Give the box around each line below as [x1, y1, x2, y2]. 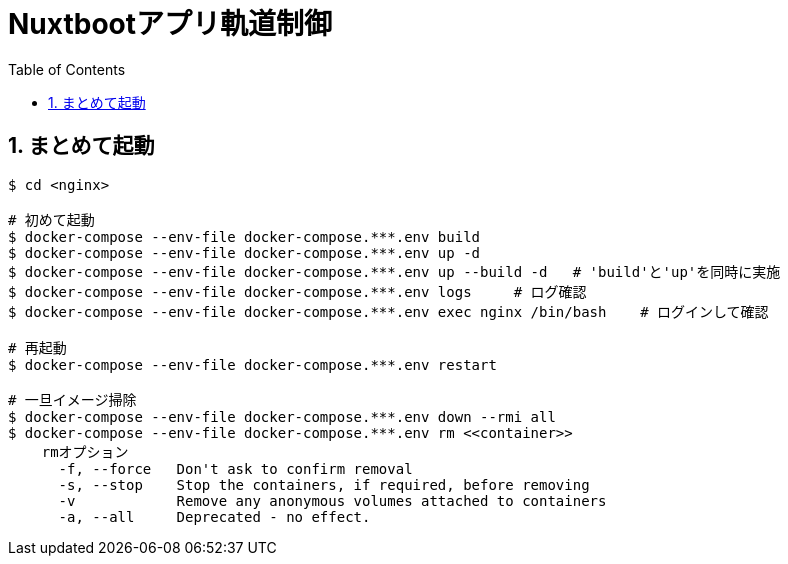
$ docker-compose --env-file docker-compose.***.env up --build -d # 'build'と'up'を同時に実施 [8, 263, 781, 280]
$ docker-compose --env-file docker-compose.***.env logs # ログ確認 [8, 283, 587, 300]
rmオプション [41, 443, 129, 460]
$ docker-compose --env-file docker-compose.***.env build [8, 228, 481, 245]
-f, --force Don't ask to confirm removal [58, 460, 413, 477]
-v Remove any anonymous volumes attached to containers [58, 492, 607, 509]
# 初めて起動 [8, 211, 95, 228]
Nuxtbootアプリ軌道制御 [8, 7, 332, 41]
